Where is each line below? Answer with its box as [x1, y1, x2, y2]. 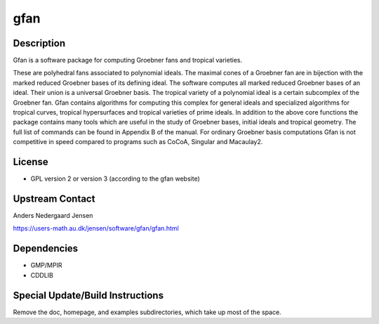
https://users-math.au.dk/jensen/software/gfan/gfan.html [13, 224, 179, 233]
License [13, 156, 48, 168]
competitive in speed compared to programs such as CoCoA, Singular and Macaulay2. [13, 138, 263, 146]
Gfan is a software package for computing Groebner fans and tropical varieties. [13, 56, 242, 65]
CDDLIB [30, 271, 54, 279]
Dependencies [13, 242, 79, 254]
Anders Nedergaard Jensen [13, 212, 93, 219]
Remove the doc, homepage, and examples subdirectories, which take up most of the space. [13, 308, 281, 316]
